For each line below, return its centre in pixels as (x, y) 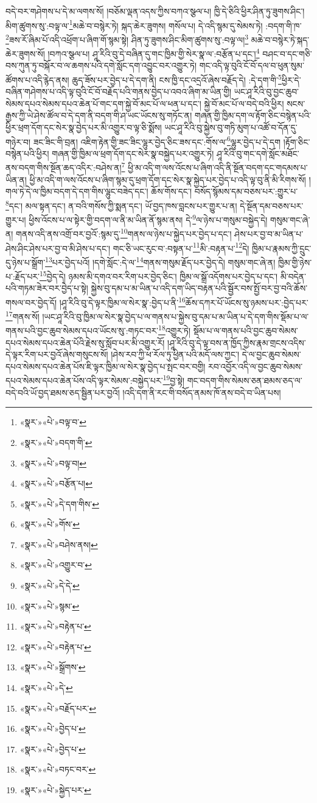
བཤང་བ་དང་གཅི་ (287, 53)
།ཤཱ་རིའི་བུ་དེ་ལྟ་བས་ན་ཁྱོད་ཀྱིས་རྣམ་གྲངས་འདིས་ (237, 342)
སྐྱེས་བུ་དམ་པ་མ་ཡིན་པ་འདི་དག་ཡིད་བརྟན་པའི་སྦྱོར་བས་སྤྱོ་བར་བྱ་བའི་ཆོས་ (199, 288)
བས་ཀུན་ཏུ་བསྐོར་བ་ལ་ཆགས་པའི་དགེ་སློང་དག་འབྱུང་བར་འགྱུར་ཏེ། (101, 65)
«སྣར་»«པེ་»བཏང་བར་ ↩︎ (58, 769)
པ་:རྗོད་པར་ (23, 276)
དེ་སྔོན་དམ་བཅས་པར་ (272, 205)
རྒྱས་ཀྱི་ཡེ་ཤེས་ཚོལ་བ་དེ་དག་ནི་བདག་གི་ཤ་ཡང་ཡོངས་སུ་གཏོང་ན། (99, 115)
